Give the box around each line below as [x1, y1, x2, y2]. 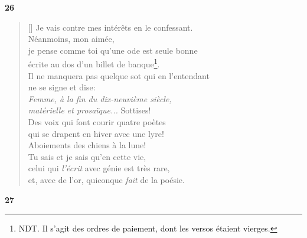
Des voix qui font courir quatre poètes [28, 116, 166, 128]
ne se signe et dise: [28, 81, 96, 93]
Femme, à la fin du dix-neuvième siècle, [28, 92, 172, 105]
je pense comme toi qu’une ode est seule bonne [28, 44, 198, 56]
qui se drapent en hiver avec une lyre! [28, 127, 164, 139]
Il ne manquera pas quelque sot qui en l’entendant [28, 69, 210, 81]
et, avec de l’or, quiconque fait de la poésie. [28, 173, 185, 185]
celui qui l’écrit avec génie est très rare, [28, 162, 170, 174]
